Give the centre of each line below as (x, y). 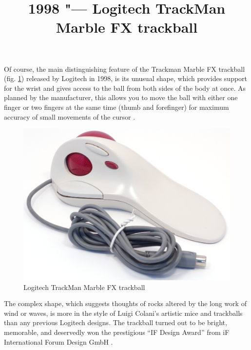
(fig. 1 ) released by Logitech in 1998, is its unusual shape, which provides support (126, 78)
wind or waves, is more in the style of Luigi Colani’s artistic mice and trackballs (123, 313)
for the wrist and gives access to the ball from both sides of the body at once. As (125, 88)
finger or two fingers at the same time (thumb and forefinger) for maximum (116, 107)
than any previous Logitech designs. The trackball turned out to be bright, (116, 322)
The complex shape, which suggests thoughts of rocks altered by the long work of (125, 303)
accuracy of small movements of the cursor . (70, 116)
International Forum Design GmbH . (58, 341)
